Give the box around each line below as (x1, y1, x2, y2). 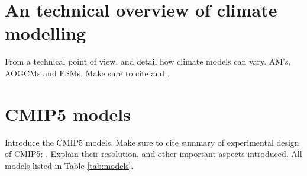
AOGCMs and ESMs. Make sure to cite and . (5, 66, 170, 79)
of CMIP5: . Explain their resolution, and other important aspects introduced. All (5, 148, 302, 160)
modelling (5, 21, 86, 45)
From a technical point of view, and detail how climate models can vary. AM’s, (5, 55, 291, 68)
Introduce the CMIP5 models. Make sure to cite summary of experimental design (5, 136, 299, 148)
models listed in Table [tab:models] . (5, 159, 134, 171)
